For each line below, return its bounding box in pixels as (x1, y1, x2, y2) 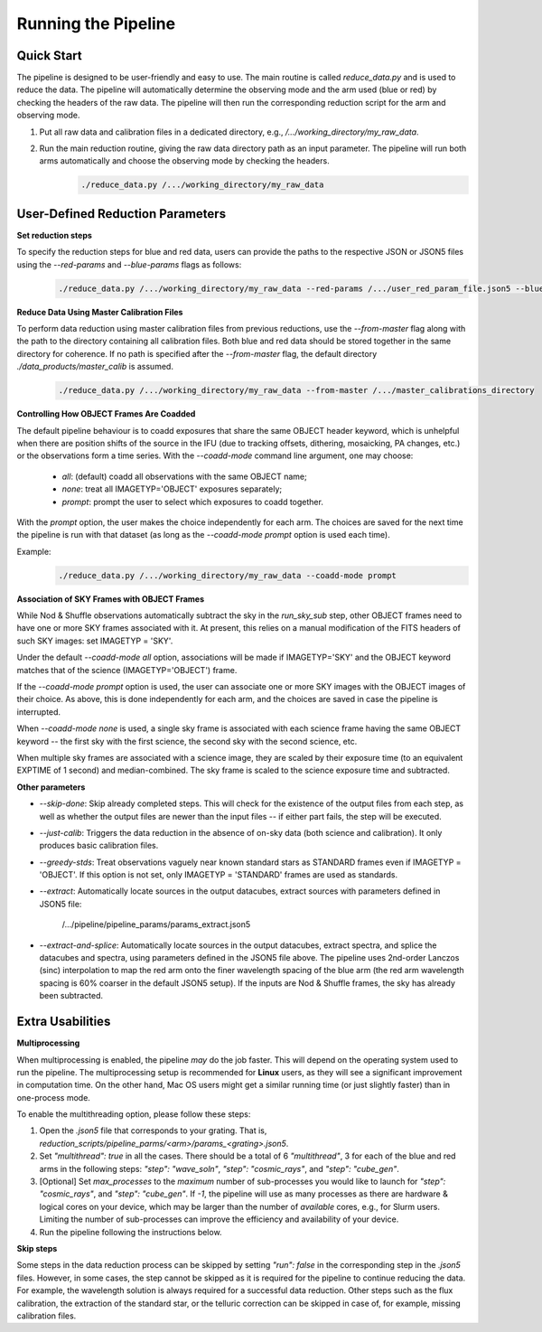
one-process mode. (16, 1092, 90, 1102)
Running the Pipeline (16, 14, 176, 33)
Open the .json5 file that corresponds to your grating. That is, (39, 1125, 267, 1136)
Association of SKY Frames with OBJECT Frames (16, 593, 205, 605)
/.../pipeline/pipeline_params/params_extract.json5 (61, 919, 251, 930)
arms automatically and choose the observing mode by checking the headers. (39, 155, 330, 166)
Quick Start (16, 48, 82, 63)
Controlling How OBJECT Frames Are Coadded (16, 408, 196, 419)
